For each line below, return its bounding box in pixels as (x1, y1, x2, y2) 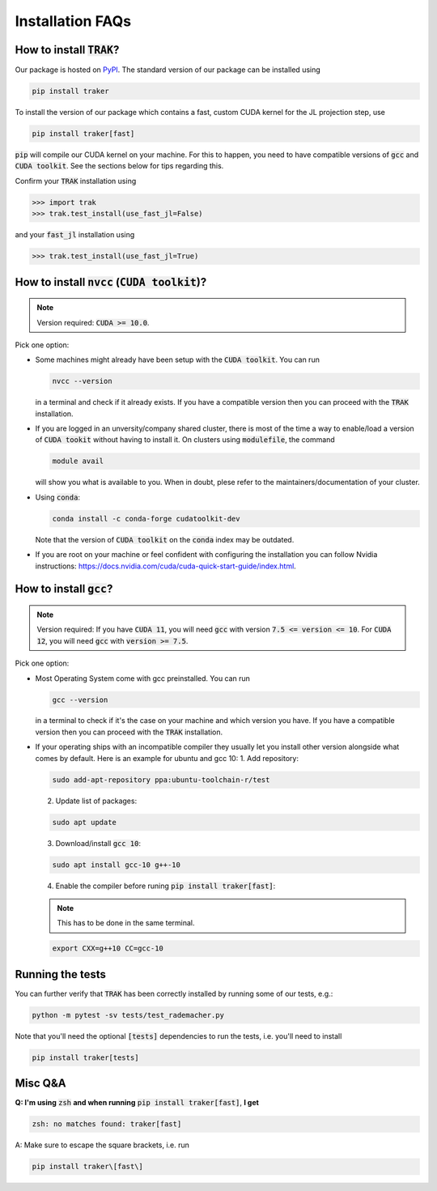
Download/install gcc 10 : (55, 838, 142, 848)
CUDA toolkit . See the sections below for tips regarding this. (15, 161, 224, 171)
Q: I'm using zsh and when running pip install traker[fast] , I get (15, 1098, 259, 1108)
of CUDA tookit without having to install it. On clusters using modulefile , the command (35, 435, 335, 444)
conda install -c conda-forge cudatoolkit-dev (52, 514, 240, 523)
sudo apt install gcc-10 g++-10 (52, 860, 181, 870)
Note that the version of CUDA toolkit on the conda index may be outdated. (35, 534, 295, 544)
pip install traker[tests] (32, 1053, 139, 1062)
